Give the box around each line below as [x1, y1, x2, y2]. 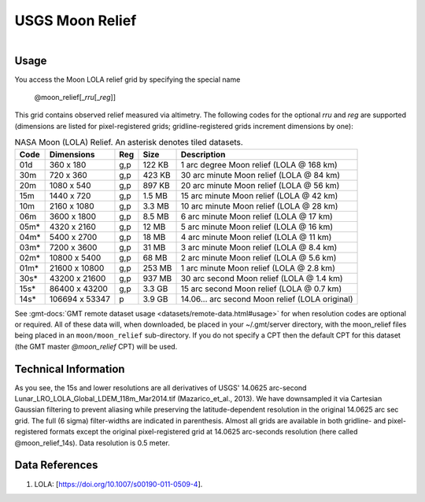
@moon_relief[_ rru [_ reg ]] [34, 93, 116, 102]
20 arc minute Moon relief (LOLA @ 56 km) [180, 179, 340, 190]
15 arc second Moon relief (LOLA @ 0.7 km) [180, 283, 342, 294]
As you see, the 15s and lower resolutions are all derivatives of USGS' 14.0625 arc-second [14, 382, 307, 393]
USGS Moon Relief [14, 12, 137, 29]
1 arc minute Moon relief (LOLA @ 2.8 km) [180, 262, 336, 273]
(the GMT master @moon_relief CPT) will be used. [14, 341, 178, 351]
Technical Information [14, 362, 125, 375]
